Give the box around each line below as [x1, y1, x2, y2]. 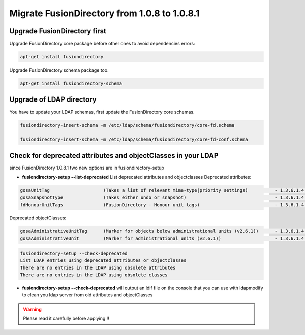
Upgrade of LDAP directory [9, 95, 97, 104]
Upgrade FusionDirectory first [9, 27, 106, 36]
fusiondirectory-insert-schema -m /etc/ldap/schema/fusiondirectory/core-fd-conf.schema [20, 137, 249, 142]
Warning [23, 306, 42, 312]
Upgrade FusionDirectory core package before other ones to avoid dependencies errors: [9, 41, 195, 47]
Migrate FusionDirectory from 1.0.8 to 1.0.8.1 [9, 8, 200, 19]
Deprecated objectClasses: [9, 215, 67, 221]
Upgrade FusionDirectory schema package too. [9, 67, 109, 73]
